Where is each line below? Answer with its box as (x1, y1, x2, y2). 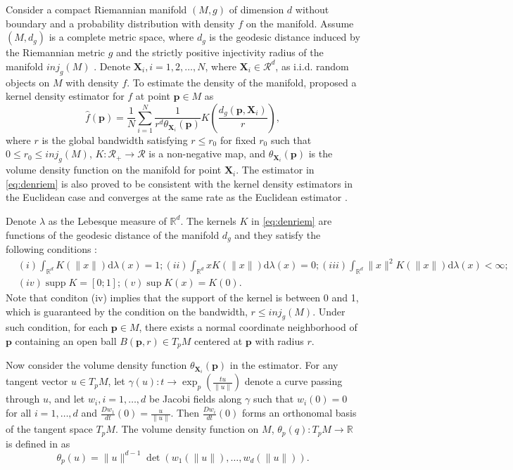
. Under (312, 303, 346, 318)
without (295, 2, 329, 16)
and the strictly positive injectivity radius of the (116, 45, 324, 60)
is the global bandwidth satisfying (42, 132, 188, 147)
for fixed (220, 132, 256, 147)
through (6, 391, 40, 406)
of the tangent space (6, 422, 93, 436)
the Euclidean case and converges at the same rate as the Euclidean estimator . (6, 190, 348, 204)
